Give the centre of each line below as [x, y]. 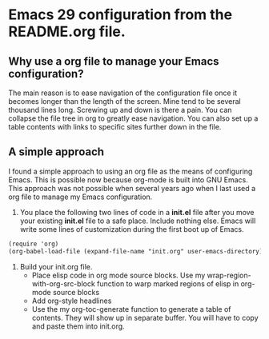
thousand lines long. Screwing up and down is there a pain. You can [120, 110]
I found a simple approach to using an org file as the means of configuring [130, 171]
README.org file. [67, 32]
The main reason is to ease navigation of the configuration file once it [123, 93]
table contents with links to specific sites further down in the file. [115, 127]
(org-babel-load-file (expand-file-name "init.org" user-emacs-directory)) [137, 251]
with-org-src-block [64, 283]
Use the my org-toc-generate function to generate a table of [131, 309]
